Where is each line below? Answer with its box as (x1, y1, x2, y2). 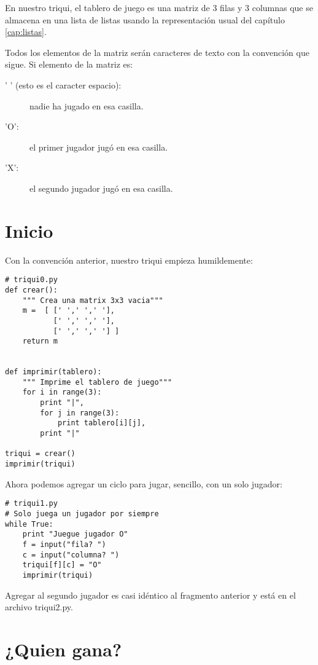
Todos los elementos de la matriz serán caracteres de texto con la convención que (5, 45, 309, 58)
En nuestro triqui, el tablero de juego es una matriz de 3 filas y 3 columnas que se (5, 1, 313, 14)
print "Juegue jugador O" (22, 530, 128, 539)
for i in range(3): (22, 388, 102, 397)
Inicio (5, 218, 53, 243)
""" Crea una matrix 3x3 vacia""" (22, 296, 163, 305)
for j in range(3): (40, 408, 120, 417)
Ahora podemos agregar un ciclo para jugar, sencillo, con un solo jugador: (5, 477, 283, 490)
